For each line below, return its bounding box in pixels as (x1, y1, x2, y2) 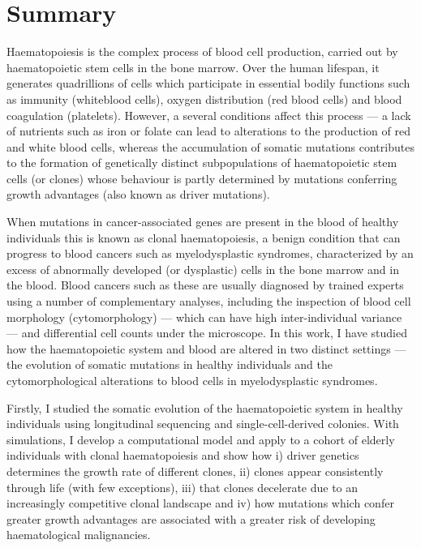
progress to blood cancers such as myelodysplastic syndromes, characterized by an (6, 245, 414, 262)
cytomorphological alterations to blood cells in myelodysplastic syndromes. (6, 372, 378, 388)
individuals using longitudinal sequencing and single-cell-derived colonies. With (6, 415, 399, 432)
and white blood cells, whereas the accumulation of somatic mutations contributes (6, 138, 415, 155)
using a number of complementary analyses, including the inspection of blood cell (6, 293, 411, 310)
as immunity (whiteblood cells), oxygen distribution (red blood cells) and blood (6, 90, 402, 107)
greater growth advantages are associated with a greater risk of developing (6, 510, 376, 527)
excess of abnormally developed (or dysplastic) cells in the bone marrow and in (6, 260, 399, 277)
